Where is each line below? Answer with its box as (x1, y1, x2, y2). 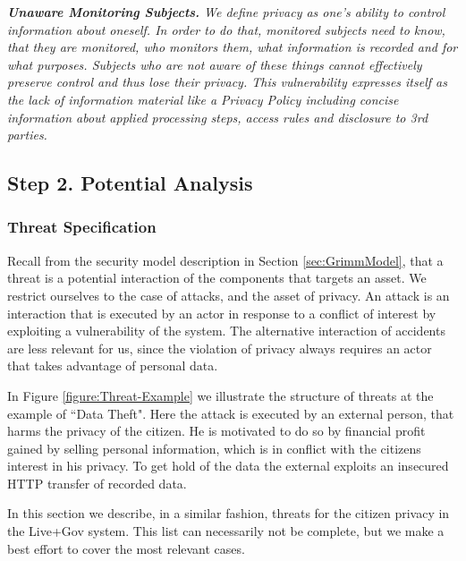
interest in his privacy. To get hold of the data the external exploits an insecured (7, 456, 449, 475)
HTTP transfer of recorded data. (7, 473, 187, 492)
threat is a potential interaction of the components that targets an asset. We (7, 268, 427, 287)
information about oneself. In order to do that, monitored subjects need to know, (7, 20, 445, 38)
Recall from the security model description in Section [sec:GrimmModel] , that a (7, 251, 444, 269)
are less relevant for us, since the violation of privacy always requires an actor (7, 338, 432, 357)
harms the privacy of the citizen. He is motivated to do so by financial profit (7, 421, 426, 440)
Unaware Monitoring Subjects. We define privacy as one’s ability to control (7, 3, 445, 21)
